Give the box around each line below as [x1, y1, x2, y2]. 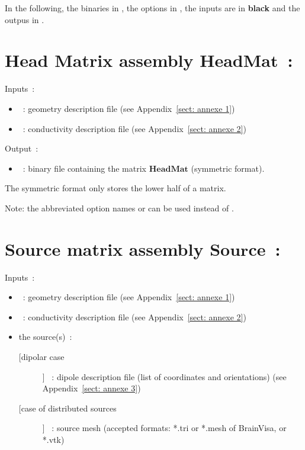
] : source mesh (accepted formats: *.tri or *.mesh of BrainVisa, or [42, 422, 287, 434]
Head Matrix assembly [5, 48, 194, 72]
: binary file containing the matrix [23, 162, 146, 174]
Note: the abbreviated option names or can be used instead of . [5, 201, 234, 214]
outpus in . [5, 13, 44, 25]
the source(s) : [18, 330, 72, 343]
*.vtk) [42, 433, 65, 445]
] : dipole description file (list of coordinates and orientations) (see [42, 370, 287, 382]
